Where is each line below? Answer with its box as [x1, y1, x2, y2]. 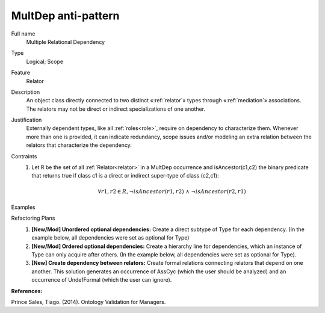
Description [11, 88, 40, 96]
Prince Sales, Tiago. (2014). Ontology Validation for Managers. [11, 298, 166, 305]
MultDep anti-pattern [11, 9, 120, 22]
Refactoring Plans [11, 214, 55, 222]
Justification [11, 116, 42, 123]
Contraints [11, 152, 37, 160]
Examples [11, 203, 36, 211]
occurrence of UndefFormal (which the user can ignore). [31, 276, 172, 284]
